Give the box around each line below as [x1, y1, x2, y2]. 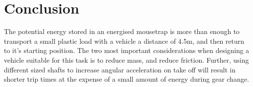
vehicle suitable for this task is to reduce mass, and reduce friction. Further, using [4, 54, 249, 65]
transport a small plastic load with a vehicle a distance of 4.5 [4, 35, 187, 46]
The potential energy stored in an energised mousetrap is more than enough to [4, 26, 240, 36]
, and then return [192, 35, 245, 46]
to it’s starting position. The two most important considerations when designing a [4, 45, 249, 55]
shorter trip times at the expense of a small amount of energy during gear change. [4, 74, 249, 84]
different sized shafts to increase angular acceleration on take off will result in [4, 64, 236, 74]
